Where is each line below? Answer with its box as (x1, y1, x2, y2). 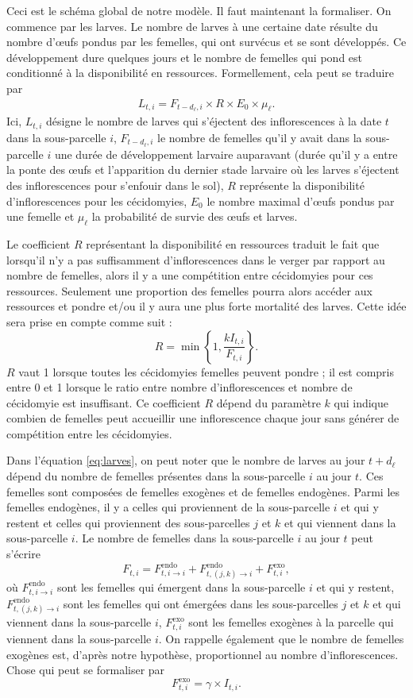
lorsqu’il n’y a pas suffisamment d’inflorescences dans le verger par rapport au (6, 251, 385, 268)
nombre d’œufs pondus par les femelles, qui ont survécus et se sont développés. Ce (6, 33, 407, 50)
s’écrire (6, 546, 41, 562)
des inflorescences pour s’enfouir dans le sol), (6, 176, 224, 193)
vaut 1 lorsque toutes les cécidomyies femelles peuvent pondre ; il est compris (18, 363, 394, 380)
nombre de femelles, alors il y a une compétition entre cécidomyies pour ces (6, 267, 373, 283)
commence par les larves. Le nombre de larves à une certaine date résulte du (6, 17, 378, 34)
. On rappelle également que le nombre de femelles (158, 631, 404, 647)
